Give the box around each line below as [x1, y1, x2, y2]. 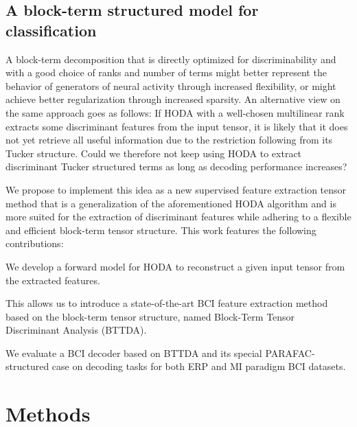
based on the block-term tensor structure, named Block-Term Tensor [5, 309, 295, 323]
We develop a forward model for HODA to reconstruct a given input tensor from [5, 259, 345, 273]
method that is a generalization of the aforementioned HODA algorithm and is [5, 196, 336, 210]
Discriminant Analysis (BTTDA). [5, 323, 147, 337]
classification [5, 19, 97, 41]
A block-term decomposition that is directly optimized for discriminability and [5, 51, 336, 66]
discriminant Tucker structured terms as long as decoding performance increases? [5, 159, 347, 174]
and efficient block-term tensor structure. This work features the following [5, 222, 316, 237]
